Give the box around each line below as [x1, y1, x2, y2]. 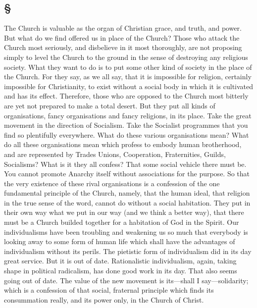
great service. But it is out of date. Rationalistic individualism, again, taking [4, 256, 237, 266]
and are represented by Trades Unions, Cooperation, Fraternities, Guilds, [4, 149, 226, 159]
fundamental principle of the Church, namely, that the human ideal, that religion [4, 188, 250, 198]
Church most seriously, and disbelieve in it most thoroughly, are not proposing [4, 42, 242, 52]
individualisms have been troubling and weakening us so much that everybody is [4, 226, 248, 237]
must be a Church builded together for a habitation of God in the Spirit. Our [4, 217, 239, 227]
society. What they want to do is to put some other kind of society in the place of [4, 61, 252, 72]
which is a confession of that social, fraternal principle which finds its [4, 285, 214, 295]
